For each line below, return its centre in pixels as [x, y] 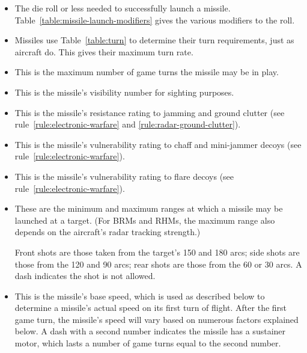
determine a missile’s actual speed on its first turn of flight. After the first [151, 308]
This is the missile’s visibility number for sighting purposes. [124, 92]
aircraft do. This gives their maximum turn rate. [104, 51]
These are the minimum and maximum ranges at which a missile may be [149, 208]
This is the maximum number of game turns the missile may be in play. [147, 72]
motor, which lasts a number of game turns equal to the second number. [148, 343]
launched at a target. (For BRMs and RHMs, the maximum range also [145, 220]
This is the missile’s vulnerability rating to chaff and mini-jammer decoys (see [158, 144]
